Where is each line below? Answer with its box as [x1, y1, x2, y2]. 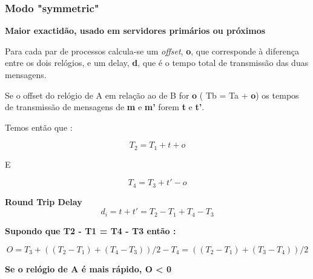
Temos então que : [5, 120, 73, 133]
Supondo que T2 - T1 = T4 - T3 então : [5, 224, 176, 237]
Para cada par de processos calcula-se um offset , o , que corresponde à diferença [5, 44, 299, 57]
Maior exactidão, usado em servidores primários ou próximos [5, 24, 266, 37]
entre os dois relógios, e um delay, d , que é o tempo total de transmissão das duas [5, 56, 309, 69]
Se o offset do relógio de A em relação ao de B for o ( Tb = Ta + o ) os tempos [5, 88, 299, 101]
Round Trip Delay [5, 195, 82, 208]
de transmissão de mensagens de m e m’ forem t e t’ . [5, 100, 205, 113]
